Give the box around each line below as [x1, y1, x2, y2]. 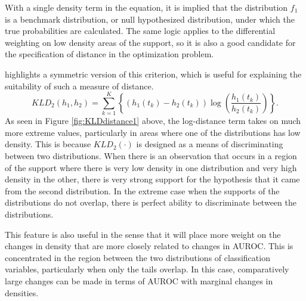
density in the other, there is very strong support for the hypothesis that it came [5, 173, 300, 185]
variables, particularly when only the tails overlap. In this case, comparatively [5, 263, 289, 275]
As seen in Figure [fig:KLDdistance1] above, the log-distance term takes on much [5, 114, 301, 127]
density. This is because [5, 138, 91, 150]
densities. [5, 286, 39, 299]
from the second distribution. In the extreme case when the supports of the [5, 184, 280, 197]
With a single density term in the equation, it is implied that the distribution [5, 1, 288, 13]
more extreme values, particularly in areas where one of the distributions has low [5, 126, 301, 138]
